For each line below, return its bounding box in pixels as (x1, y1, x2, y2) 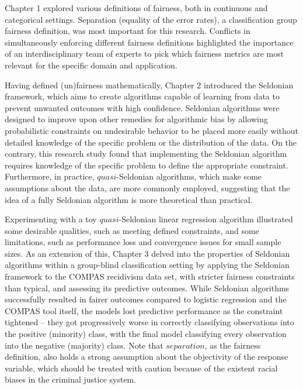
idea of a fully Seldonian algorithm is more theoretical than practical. (5, 193, 253, 205)
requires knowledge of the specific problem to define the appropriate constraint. (5, 159, 288, 171)
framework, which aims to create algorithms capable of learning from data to (5, 90, 280, 102)
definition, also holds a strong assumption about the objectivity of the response (5, 350, 288, 363)
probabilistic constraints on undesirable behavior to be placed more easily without (5, 124, 299, 136)
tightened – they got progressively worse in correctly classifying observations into (5, 316, 294, 328)
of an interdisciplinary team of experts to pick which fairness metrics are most (5, 47, 284, 60)
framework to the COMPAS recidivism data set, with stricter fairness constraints (5, 270, 295, 283)
